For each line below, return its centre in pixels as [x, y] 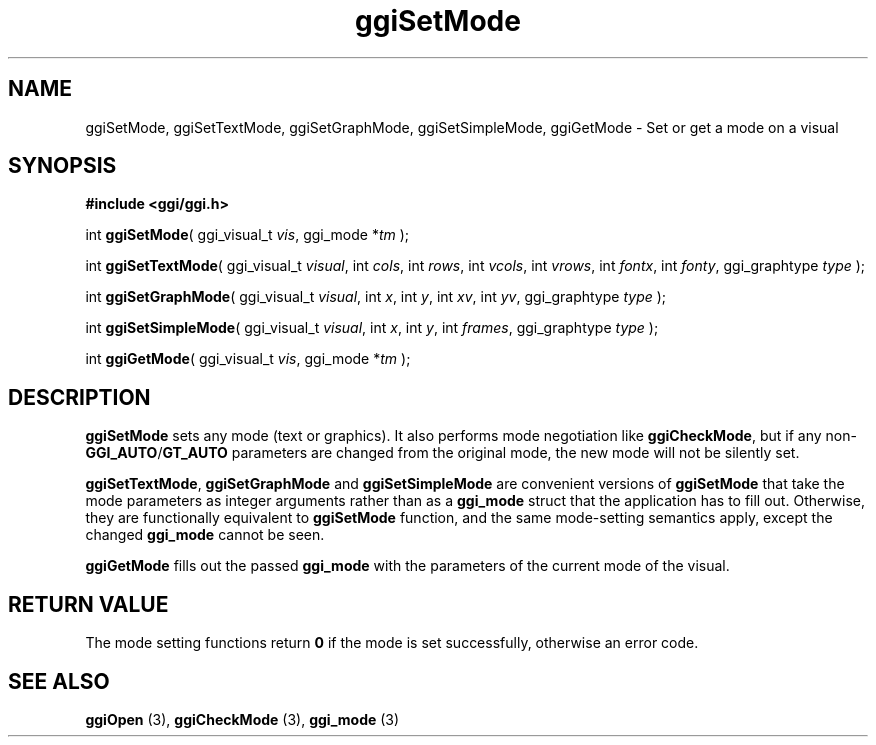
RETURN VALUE [88, 604]
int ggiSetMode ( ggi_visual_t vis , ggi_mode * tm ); [247, 235]
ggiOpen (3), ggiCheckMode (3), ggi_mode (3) [242, 719]
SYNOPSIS [62, 166]
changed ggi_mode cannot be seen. [205, 535]
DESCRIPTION [79, 397]
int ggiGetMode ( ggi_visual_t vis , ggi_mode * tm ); [248, 359]
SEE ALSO [59, 681]
